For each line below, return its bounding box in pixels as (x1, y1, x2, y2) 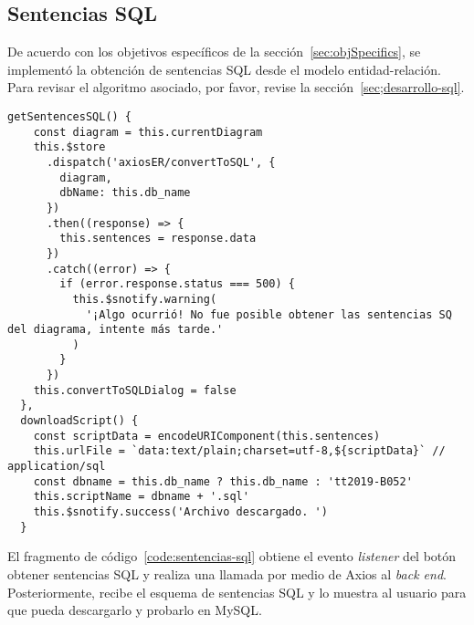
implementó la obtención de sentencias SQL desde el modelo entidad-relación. (7, 59, 441, 78)
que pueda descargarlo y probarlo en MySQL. (7, 600, 262, 620)
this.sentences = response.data (59, 232, 257, 245)
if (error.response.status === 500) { (59, 277, 295, 291)
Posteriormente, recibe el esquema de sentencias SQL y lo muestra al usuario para (7, 582, 467, 601)
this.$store (33, 141, 106, 154)
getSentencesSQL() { (7, 109, 132, 123)
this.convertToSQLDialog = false (33, 383, 237, 397)
